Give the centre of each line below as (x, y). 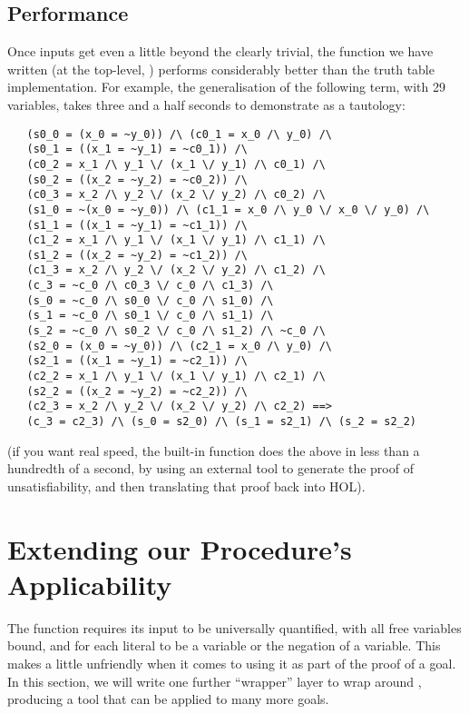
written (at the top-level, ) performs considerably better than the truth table (221, 69)
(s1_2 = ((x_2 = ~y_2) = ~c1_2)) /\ (137, 255)
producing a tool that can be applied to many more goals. (168, 699)
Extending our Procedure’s (180, 548)
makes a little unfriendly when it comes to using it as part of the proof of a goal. (232, 663)
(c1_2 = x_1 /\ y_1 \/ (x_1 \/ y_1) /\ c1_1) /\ (176, 240)
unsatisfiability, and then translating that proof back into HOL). (186, 486)
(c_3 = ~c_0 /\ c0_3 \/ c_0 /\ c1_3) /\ (150, 286)
